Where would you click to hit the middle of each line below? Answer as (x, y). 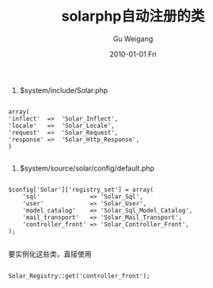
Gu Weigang (133, 38)
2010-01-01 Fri (133, 54)
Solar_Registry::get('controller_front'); (79, 276)
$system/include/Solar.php (64, 90)
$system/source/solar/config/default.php (87, 168)
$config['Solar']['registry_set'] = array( (81, 190)
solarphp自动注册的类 (133, 16)
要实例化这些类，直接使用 (50, 254)
